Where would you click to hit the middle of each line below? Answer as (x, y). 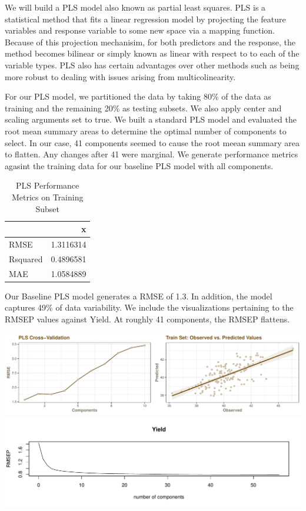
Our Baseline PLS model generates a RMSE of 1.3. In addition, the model (139, 296)
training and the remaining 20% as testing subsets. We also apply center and (143, 108)
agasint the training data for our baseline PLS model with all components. (139, 165)
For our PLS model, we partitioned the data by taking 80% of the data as (138, 96)
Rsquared (26, 258)
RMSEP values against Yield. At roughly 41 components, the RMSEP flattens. (147, 319)
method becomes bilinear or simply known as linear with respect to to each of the (152, 53)
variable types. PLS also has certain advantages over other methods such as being (152, 65)
